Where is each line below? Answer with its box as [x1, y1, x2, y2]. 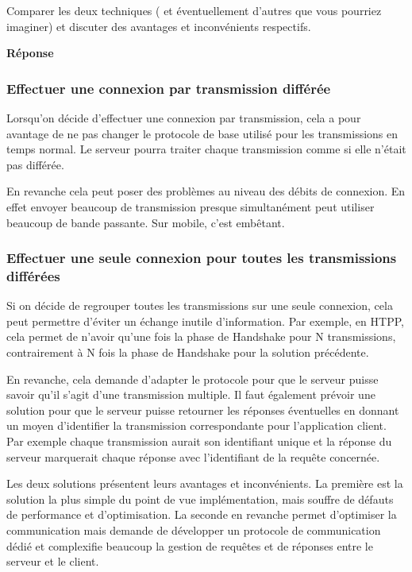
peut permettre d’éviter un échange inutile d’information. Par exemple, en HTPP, [6, 312, 404, 329]
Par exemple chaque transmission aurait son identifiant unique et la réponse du [6, 433, 392, 450]
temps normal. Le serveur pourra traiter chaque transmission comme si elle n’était [6, 141, 406, 157]
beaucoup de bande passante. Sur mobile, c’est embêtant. [6, 214, 285, 230]
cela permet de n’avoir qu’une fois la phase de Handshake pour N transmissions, [6, 328, 396, 345]
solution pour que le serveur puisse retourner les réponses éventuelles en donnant [6, 401, 399, 418]
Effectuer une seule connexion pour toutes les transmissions [6, 248, 397, 268]
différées [6, 266, 60, 285]
